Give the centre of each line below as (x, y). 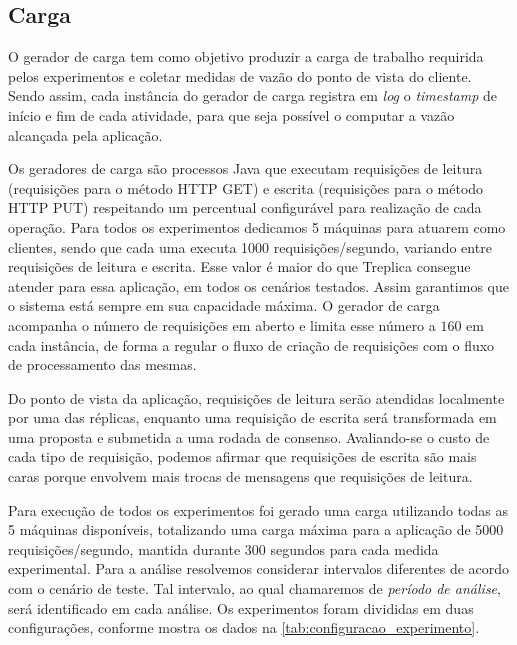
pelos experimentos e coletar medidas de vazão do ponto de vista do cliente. (240, 75)
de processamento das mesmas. (102, 364)
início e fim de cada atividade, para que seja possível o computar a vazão (231, 114)
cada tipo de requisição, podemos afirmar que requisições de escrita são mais (242, 456)
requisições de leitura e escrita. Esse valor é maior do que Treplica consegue (239, 266)
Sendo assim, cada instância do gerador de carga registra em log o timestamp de (253, 95)
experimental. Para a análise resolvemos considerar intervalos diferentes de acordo (259, 568)
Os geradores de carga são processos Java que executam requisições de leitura (245, 168)
